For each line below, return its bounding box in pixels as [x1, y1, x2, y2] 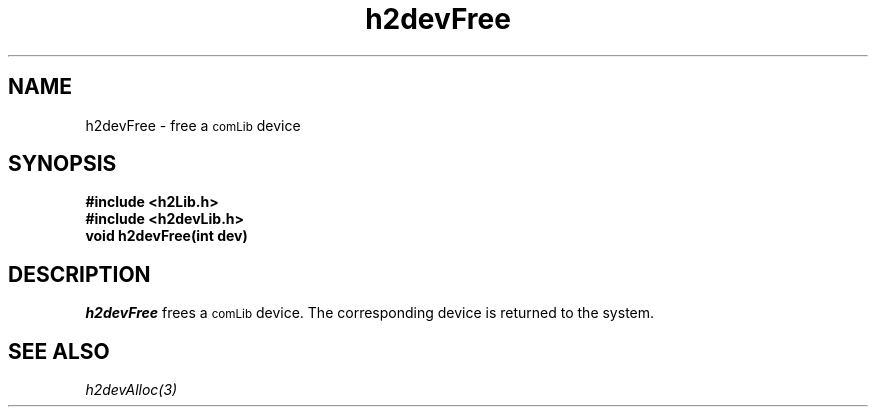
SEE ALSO [8, 338, 110, 364]
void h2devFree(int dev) [85, 227, 248, 245]
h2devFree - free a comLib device [85, 116, 301, 134]
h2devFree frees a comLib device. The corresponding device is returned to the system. [85, 304, 655, 322]
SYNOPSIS [8, 151, 117, 177]
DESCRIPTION [8, 261, 151, 287]
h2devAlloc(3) [85, 381, 178, 399]
